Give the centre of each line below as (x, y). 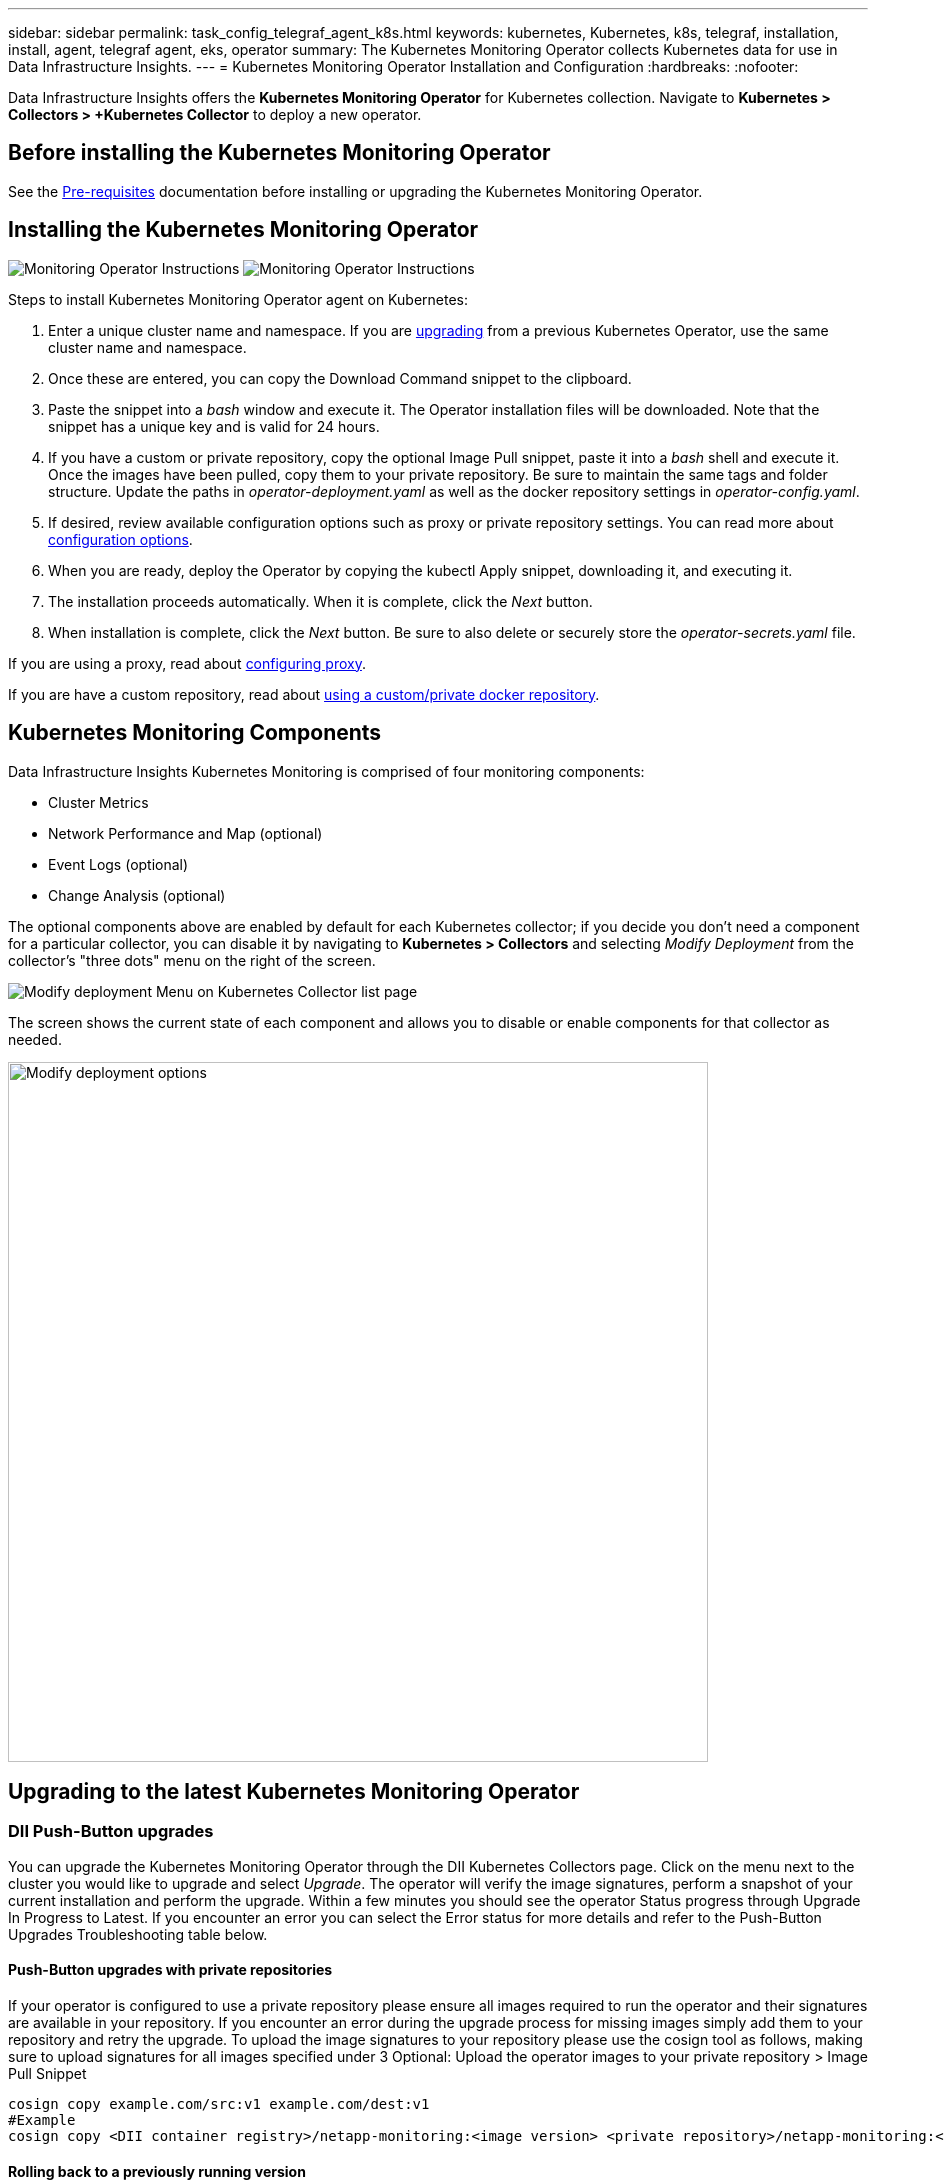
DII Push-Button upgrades (111, 1831)
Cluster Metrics (98, 802)
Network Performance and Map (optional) (185, 833)
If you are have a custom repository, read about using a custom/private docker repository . (304, 694)
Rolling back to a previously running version (157, 2171)
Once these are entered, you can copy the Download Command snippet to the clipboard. (340, 378)
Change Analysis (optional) (137, 895)
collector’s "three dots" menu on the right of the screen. (192, 960)
